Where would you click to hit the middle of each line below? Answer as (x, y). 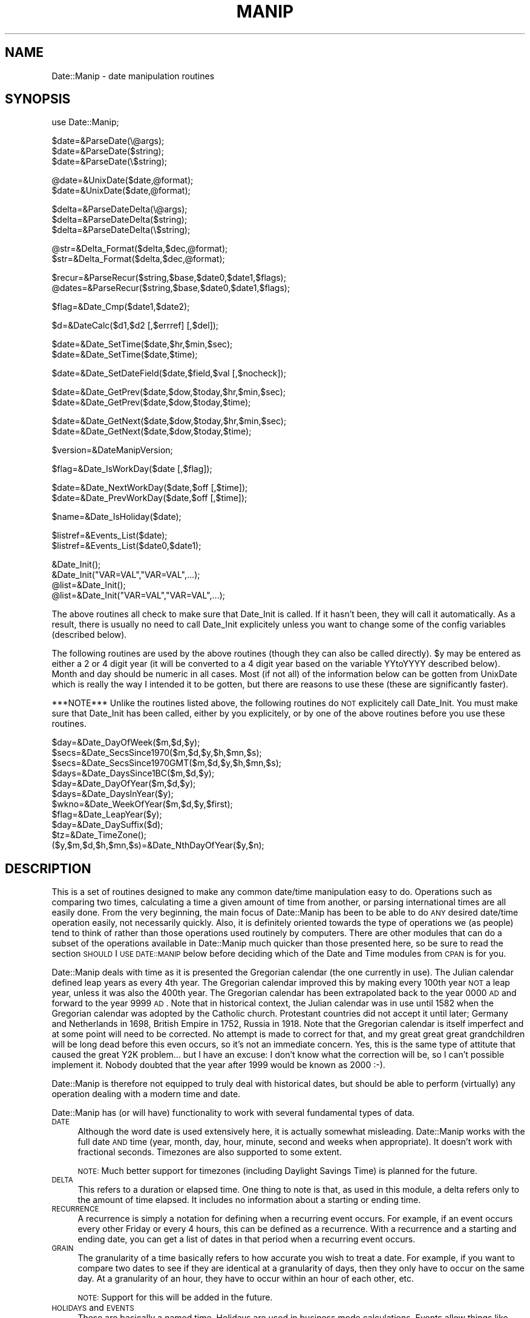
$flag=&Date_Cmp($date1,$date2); (121, 307)
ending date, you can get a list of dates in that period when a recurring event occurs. (247, 1239)
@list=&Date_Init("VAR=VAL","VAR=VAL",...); (138, 595)
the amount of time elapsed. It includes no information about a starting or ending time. (249, 1200)
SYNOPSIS (38, 99)
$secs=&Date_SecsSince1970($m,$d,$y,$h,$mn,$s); (157, 753)
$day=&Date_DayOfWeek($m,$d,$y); (126, 743)
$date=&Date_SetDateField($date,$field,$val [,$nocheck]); (169, 373)
